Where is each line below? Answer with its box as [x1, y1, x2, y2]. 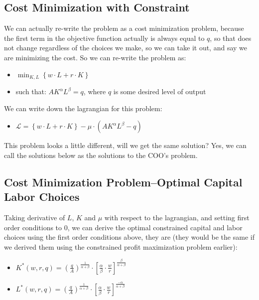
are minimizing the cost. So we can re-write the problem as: [4, 52, 186, 62]
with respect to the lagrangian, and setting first [104, 212, 250, 222]
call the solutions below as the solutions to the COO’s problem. [4, 150, 198, 160]
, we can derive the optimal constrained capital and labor [67, 222, 243, 232]
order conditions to [4, 222, 62, 232]
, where [83, 86, 106, 97]
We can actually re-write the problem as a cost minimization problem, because [4, 23, 244, 33]
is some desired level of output [113, 86, 206, 97]
